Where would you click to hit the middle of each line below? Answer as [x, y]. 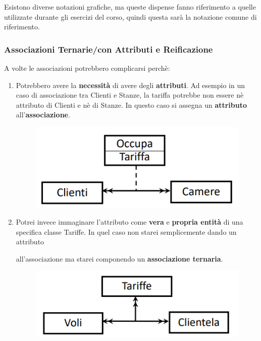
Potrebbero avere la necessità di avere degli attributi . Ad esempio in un [130, 85]
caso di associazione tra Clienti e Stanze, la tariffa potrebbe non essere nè [130, 95]
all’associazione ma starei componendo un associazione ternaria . [119, 258]
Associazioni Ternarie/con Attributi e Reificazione [109, 49]
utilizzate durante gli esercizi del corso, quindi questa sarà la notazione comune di [130, 16]
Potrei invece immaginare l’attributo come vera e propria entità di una [129, 222]
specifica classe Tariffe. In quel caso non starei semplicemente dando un [126, 231]
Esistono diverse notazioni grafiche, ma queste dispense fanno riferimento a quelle [130, 7]
